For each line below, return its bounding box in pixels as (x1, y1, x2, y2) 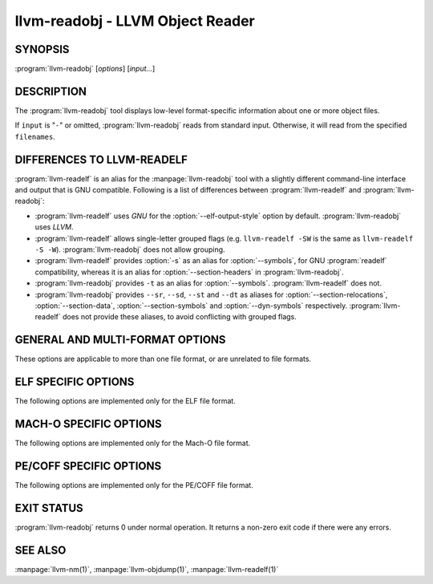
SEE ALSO (14, 543, 67, 557)
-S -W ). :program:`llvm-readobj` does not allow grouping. (34, 245, 225, 254)
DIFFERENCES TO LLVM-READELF (14, 152, 188, 166)
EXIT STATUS (14, 501, 83, 515)
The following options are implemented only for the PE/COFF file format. (14, 480, 254, 489)
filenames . (14, 132, 55, 141)
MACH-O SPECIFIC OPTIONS (14, 417, 162, 431)
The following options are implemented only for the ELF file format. (14, 396, 236, 406)
